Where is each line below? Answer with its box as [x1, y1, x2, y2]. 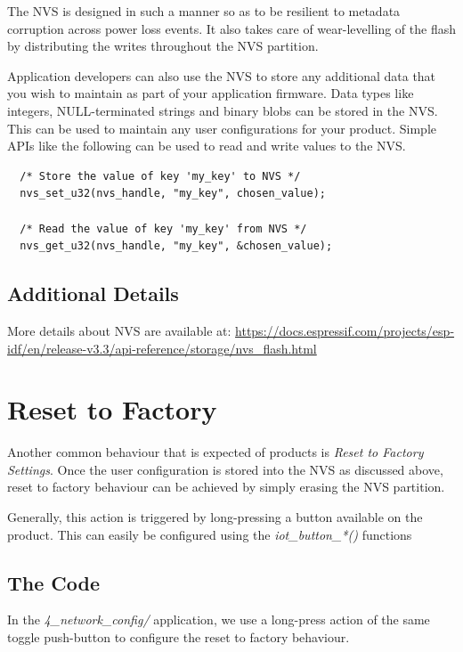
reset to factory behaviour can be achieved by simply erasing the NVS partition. [7, 477, 445, 496]
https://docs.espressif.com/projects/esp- [235, 321, 455, 339]
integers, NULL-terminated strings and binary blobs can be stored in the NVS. [7, 101, 438, 119]
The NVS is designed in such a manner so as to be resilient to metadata [7, 2, 401, 20]
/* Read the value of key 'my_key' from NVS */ [20, 222, 307, 235]
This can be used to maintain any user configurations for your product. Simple [7, 118, 436, 137]
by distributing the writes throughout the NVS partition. [7, 37, 319, 55]
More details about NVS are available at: [7, 321, 231, 339]
